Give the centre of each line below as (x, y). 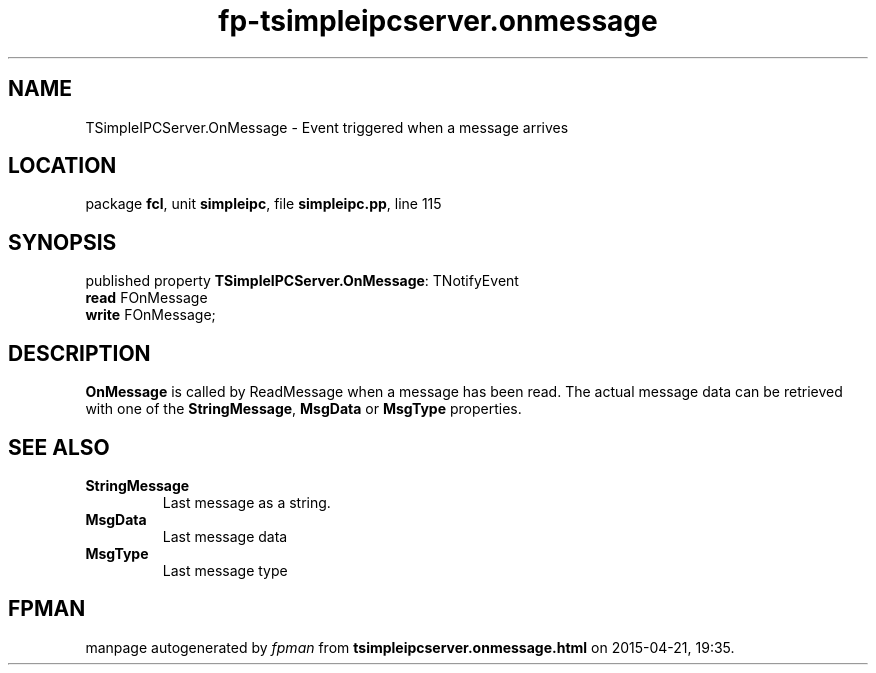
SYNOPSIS (62, 242)
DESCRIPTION (79, 353)
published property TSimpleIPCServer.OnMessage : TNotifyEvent (302, 281)
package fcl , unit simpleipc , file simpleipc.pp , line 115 (263, 204)
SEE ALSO (59, 447)
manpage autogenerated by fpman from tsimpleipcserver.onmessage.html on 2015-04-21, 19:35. (410, 647)
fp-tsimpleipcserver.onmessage (438, 21)
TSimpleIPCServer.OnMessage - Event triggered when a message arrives (327, 127)
